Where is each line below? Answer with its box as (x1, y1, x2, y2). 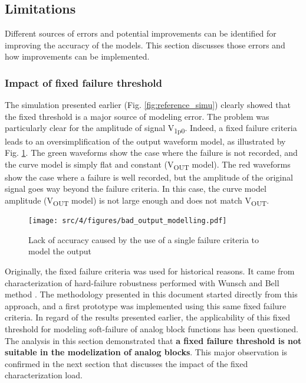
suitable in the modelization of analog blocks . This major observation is (5, 346, 288, 358)
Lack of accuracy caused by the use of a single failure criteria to (28, 233, 259, 245)
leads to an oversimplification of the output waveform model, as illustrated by (5, 135, 286, 147)
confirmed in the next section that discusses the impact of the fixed (5, 357, 248, 369)
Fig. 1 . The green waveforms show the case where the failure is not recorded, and (5, 146, 298, 159)
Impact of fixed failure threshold (5, 75, 163, 90)
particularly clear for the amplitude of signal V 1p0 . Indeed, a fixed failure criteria (5, 122, 297, 136)
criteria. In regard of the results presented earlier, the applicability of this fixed (5, 311, 291, 323)
